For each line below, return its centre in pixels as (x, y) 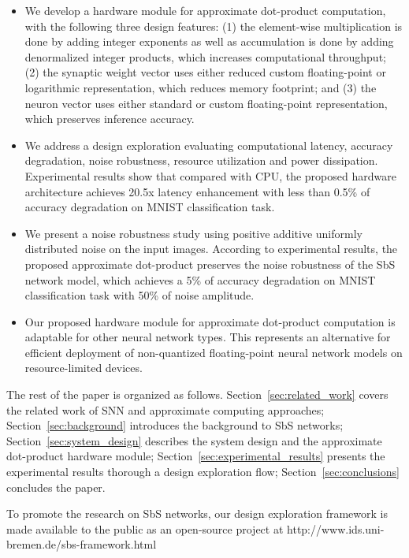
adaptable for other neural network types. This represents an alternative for (208, 337)
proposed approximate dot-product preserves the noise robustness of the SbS (210, 264)
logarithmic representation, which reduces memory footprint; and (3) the (201, 87)
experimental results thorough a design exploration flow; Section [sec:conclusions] (203, 472)
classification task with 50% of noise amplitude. (139, 295)
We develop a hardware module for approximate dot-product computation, (205, 10)
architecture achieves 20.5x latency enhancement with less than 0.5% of (197, 191)
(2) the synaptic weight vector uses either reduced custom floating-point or (205, 72)
